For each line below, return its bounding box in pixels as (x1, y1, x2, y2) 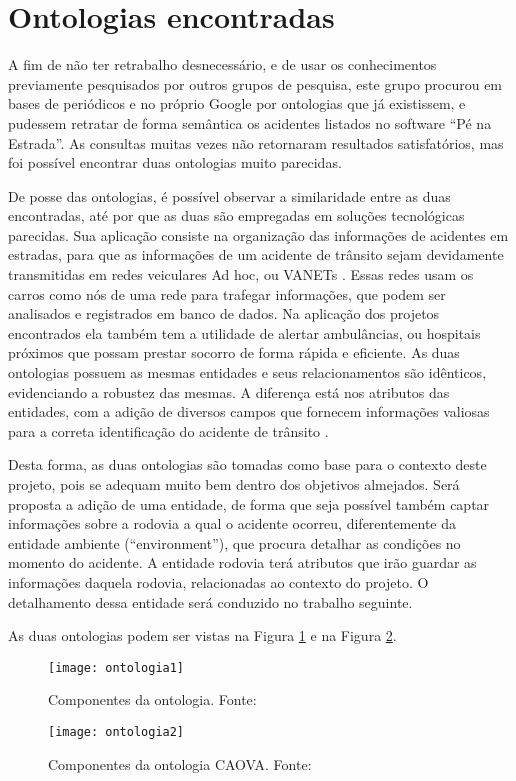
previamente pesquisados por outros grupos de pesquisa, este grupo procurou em (8, 73, 503, 94)
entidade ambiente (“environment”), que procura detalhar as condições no (8, 532, 461, 553)
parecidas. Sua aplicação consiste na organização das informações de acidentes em (8, 224, 509, 245)
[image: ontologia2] (48, 725, 185, 739)
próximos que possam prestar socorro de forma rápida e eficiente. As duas (8, 342, 460, 363)
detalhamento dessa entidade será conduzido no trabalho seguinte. (8, 591, 413, 612)
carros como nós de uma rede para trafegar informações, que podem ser (8, 283, 446, 304)
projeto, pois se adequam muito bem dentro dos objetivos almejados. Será (8, 474, 460, 494)
